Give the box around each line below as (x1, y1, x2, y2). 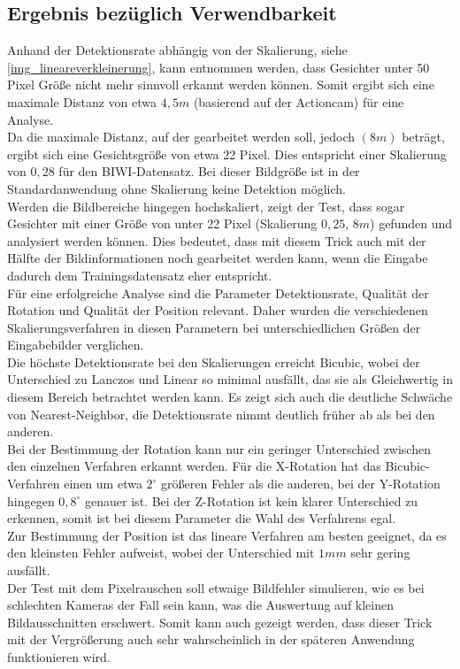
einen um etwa (64, 474, 142, 493)
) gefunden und (370, 214, 453, 233)
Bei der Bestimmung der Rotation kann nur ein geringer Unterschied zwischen (7, 439, 431, 458)
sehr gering (350, 543, 410, 562)
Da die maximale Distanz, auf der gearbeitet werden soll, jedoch (7, 127, 356, 146)
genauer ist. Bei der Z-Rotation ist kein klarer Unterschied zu (85, 491, 418, 510)
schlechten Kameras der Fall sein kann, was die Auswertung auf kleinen (7, 596, 395, 614)
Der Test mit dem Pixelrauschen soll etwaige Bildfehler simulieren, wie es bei (7, 578, 425, 596)
